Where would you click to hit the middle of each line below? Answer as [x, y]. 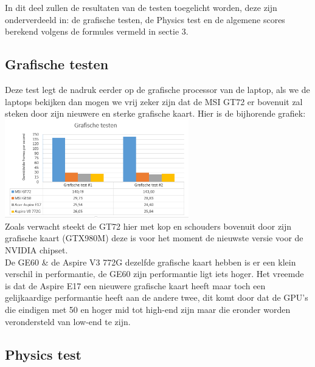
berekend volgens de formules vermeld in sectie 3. [97, 31]
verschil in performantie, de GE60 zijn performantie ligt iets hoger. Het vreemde [154, 274]
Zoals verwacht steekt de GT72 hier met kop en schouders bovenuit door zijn [148, 226]
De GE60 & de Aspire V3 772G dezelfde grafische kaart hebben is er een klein [151, 262]
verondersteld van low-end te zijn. [68, 321]
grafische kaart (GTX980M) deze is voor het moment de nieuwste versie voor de [154, 238]
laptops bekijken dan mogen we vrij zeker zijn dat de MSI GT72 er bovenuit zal [154, 101]
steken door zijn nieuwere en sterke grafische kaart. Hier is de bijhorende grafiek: [155, 113]
